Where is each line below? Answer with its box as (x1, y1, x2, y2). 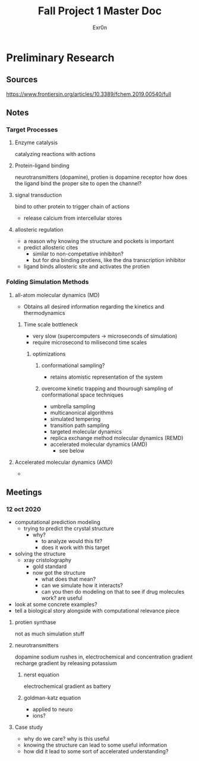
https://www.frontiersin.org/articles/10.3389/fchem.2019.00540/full (6, 91, 171, 98)
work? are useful (41, 594, 83, 602)
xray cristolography (23, 557, 72, 564)
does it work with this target (41, 544, 110, 551)
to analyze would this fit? (41, 538, 103, 545)
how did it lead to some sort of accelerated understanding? (23, 748, 169, 755)
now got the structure (32, 569, 86, 576)
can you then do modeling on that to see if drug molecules (41, 588, 185, 595)
